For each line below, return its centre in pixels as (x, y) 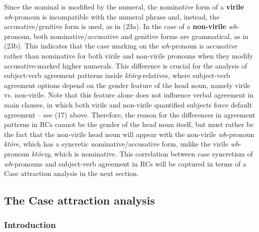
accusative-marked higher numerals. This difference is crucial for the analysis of (126, 65)
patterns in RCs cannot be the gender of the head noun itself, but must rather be (129, 124)
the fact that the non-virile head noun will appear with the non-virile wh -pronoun (129, 134)
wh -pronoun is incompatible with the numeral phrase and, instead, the (112, 16)
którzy (41, 153)
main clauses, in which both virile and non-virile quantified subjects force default (128, 104)
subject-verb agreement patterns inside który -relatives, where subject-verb (117, 75)
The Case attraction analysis (79, 200)
